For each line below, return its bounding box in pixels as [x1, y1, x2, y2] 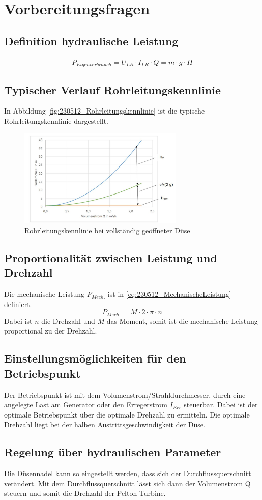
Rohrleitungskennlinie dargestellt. [4, 116, 109, 126]
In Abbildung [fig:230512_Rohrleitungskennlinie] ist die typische [4, 105, 205, 116]
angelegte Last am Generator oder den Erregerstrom [4, 399, 167, 410]
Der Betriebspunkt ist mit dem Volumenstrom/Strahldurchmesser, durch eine [4, 389, 246, 400]
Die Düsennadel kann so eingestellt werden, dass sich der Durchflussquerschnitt [4, 468, 251, 479]
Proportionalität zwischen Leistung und [4, 250, 217, 266]
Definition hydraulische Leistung [4, 33, 179, 48]
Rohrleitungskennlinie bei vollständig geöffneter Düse [24, 225, 190, 236]
